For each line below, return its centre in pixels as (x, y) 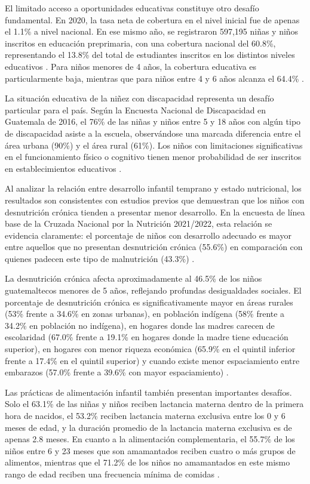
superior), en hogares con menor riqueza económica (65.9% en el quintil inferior (150, 349)
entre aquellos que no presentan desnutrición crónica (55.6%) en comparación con (154, 247)
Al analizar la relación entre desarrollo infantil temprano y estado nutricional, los (153, 188)
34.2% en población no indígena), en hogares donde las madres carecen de (140, 325)
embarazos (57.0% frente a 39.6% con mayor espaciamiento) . (117, 372)
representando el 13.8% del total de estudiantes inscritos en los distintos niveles (150, 55)
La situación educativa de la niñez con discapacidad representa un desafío (139, 98)
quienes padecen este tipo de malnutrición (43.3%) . (100, 258)
